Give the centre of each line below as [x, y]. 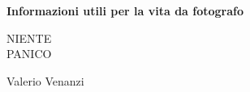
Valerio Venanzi [45, 80]
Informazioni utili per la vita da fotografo [125, 10]
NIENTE [29, 38]
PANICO [29, 54]
